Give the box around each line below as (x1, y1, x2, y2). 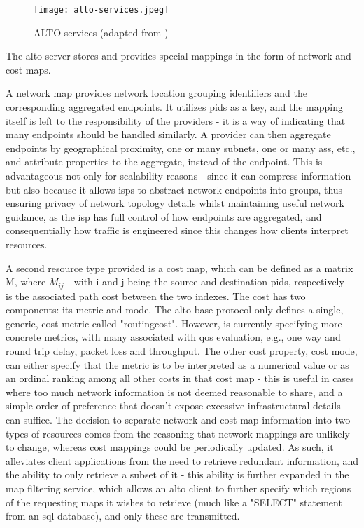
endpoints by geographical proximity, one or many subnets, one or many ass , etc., (6, 140, 356, 155)
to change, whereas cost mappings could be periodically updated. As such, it (6, 440, 334, 454)
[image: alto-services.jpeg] (34, 5, 169, 15)
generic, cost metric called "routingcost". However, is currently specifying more (6, 316, 342, 330)
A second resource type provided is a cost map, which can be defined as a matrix (6, 260, 353, 275)
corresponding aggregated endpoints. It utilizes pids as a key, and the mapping (6, 100, 343, 114)
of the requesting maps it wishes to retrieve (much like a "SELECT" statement (6, 494, 342, 509)
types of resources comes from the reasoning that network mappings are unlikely (6, 426, 350, 440)
